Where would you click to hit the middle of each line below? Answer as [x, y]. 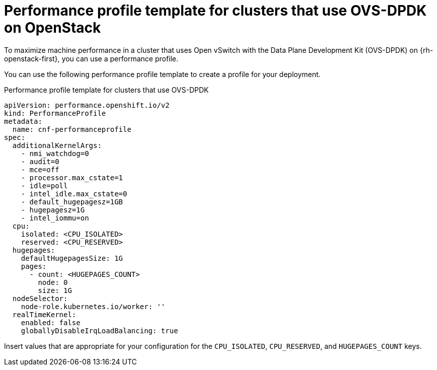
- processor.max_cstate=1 [72, 177]
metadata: [23, 121]
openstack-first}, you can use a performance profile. [91, 58]
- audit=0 [40, 161]
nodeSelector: [40, 298]
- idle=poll [44, 186]
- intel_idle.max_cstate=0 [74, 194]
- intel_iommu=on [55, 218]
